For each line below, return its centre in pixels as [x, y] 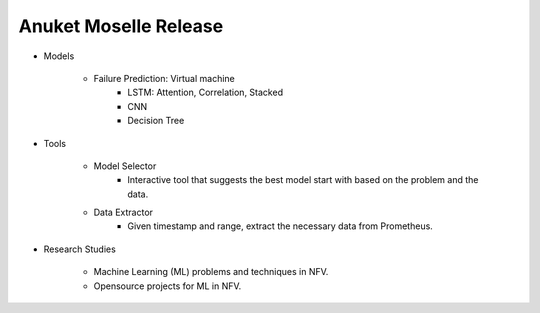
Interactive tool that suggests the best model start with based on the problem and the [303, 180]
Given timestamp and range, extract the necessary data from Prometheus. [280, 226]
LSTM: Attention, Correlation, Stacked [205, 92]
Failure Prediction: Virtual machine [164, 78]
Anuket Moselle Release [121, 26]
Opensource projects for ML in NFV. [167, 286]
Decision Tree [156, 121]
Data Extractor [123, 212]
